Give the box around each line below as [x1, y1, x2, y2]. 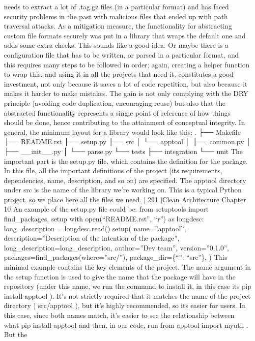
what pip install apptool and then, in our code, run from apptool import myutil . [4, 319, 248, 330]
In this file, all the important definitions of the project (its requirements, [4, 165, 222, 176]
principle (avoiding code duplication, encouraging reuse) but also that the [4, 97, 226, 108]
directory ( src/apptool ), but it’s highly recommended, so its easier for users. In [4, 300, 246, 310]
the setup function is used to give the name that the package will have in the [4, 271, 236, 281]
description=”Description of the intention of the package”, [4, 233, 180, 243]
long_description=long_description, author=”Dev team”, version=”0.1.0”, [4, 242, 229, 252]
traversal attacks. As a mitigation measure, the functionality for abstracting [4, 21, 232, 31]
